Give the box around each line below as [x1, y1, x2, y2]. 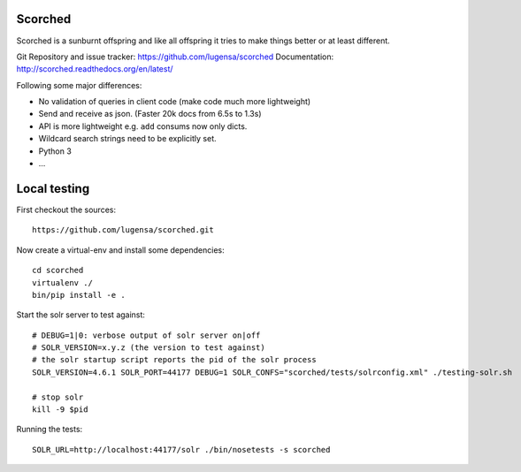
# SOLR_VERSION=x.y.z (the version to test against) [32, 343, 265, 353]
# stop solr [32, 392, 84, 402]
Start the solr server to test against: [16, 309, 146, 320]
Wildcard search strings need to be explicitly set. [38, 133, 217, 144]
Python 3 [38, 146, 73, 156]
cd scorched [32, 265, 84, 276]
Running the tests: [16, 424, 83, 435]
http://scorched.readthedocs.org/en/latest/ [16, 64, 173, 74]
